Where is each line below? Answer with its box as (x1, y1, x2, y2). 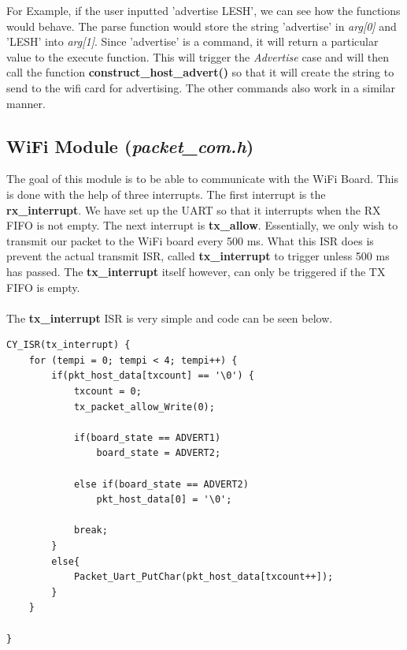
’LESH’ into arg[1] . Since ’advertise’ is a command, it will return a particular (6, 33, 379, 50)
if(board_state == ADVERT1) (73, 431, 221, 443)
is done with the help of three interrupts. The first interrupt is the (6, 185, 326, 202)
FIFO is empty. (6, 278, 80, 295)
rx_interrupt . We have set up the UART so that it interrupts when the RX (6, 201, 381, 218)
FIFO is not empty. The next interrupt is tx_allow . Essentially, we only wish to (6, 217, 398, 233)
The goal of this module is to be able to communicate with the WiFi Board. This (6, 170, 399, 187)
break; (73, 525, 108, 536)
